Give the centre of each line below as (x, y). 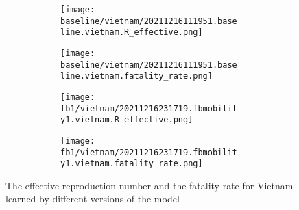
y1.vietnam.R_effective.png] (127, 120)
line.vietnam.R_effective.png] (132, 32)
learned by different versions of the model (93, 199)
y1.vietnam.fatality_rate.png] (132, 164)
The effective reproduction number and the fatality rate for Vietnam (149, 185)
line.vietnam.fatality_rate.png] (136, 76)
